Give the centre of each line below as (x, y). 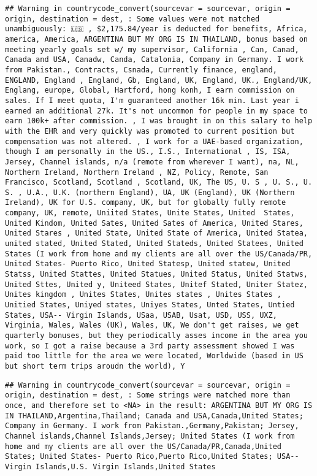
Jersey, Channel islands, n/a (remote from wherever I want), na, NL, (152, 162)
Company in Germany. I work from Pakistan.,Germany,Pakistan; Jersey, (152, 426)
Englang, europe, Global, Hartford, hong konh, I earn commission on (150, 90)
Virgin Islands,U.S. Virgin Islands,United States (110, 466)
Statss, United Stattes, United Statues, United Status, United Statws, (156, 274)
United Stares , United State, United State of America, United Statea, (156, 233)
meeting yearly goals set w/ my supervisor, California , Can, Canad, (152, 49)
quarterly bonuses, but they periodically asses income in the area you (156, 336)
